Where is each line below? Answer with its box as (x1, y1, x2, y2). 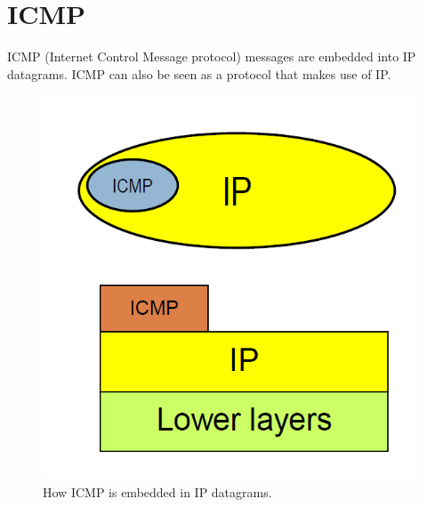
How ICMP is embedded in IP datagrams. (43, 482, 272, 501)
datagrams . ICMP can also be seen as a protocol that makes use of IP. (7, 64, 391, 83)
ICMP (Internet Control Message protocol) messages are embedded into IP (7, 47, 416, 66)
